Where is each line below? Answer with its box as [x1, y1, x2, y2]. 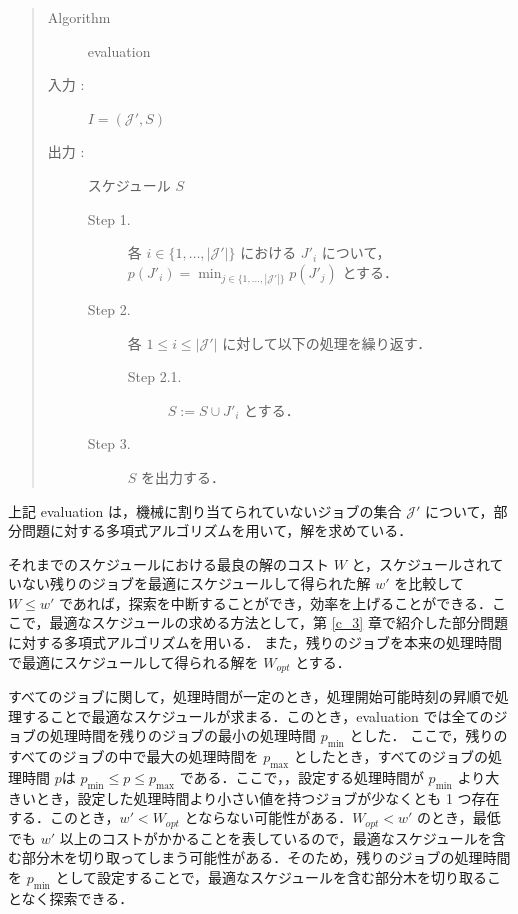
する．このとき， [8, 807, 120, 828]
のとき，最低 [417, 807, 501, 828]
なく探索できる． [21, 887, 134, 908]
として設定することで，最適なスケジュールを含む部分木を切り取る [55, 866, 488, 887]
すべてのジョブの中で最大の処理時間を [8, 746, 259, 767]
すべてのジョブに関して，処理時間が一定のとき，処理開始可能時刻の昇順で [8, 686, 495, 707]
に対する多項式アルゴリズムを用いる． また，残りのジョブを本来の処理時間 [8, 632, 502, 653]
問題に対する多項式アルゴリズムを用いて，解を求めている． [21, 520, 413, 541]
